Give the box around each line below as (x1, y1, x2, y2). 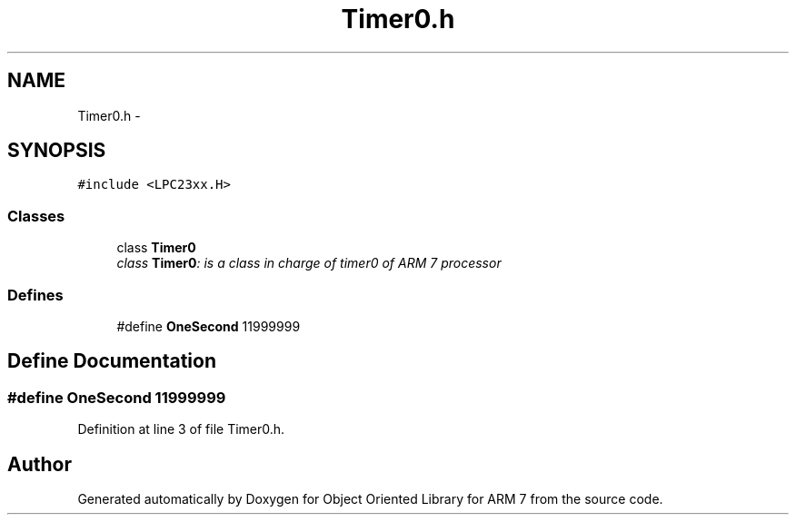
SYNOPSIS (7, 139, 106, 163)
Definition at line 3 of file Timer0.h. (77, 421, 285, 438)
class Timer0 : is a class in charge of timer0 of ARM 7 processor (116, 255, 502, 271)
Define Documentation (7, 350, 216, 373)
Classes (7, 206, 65, 225)
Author (7, 452, 72, 476)
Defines (7, 285, 64, 304)
